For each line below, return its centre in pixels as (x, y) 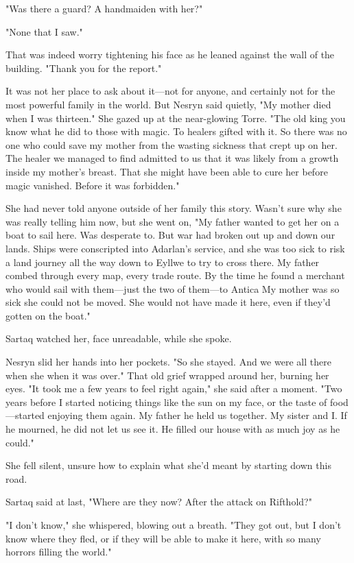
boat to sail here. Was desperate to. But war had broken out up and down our (170, 235)
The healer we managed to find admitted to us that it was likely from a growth (172, 158)
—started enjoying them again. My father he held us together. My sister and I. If (176, 415)
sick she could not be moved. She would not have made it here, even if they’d (168, 302)
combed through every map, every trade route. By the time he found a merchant (175, 275)
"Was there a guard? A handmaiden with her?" (104, 8)
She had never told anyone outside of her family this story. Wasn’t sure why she (174, 208)
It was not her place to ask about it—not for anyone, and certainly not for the (170, 91)
